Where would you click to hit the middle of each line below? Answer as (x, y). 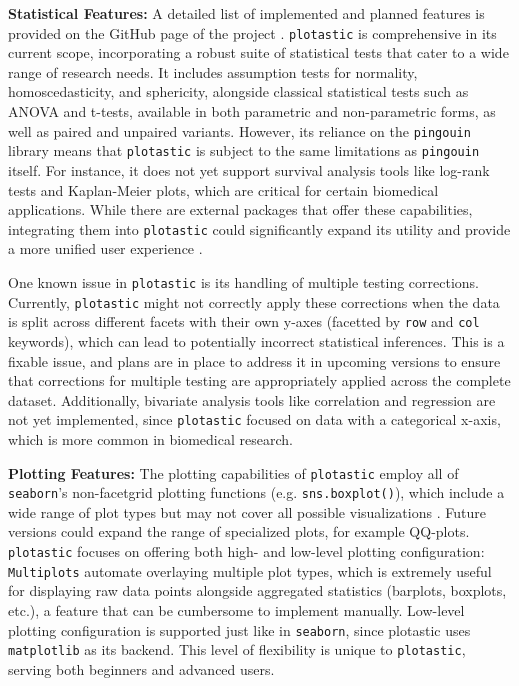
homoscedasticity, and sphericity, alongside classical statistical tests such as (238, 91)
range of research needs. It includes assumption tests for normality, (213, 71)
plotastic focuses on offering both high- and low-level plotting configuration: (246, 551)
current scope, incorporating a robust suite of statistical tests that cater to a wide (258, 52)
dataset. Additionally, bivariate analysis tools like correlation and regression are (252, 399)
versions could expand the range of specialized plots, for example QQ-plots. (239, 531)
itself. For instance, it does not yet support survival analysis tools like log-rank (249, 169)
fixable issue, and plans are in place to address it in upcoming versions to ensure (254, 360)
